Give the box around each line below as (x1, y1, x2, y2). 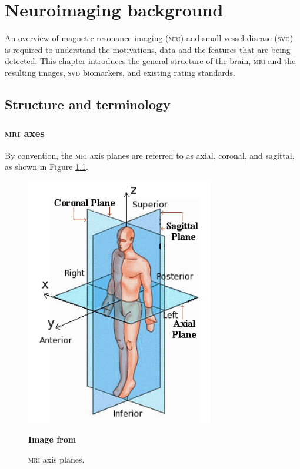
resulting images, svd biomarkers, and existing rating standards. (5, 66, 236, 78)
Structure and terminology (5, 95, 171, 113)
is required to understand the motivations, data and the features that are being (5, 43, 291, 55)
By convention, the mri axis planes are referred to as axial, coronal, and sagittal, (5, 149, 295, 161)
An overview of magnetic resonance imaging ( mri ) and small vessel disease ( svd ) (5, 32, 294, 44)
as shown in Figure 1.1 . (5, 160, 88, 173)
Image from (28, 433, 76, 445)
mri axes (5, 126, 45, 140)
